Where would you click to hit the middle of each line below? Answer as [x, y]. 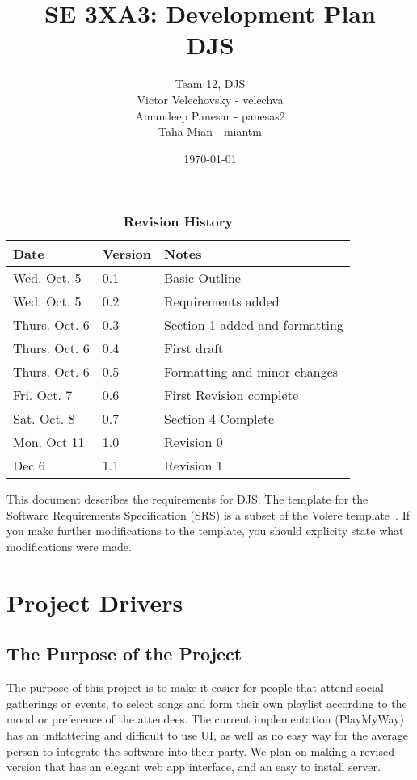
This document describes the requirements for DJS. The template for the [187, 499]
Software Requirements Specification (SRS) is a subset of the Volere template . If [208, 514]
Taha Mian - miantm [210, 131]
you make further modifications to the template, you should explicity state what [205, 531]
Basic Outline [202, 278]
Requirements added [222, 301]
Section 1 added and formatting [254, 325]
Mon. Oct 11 [49, 442]
